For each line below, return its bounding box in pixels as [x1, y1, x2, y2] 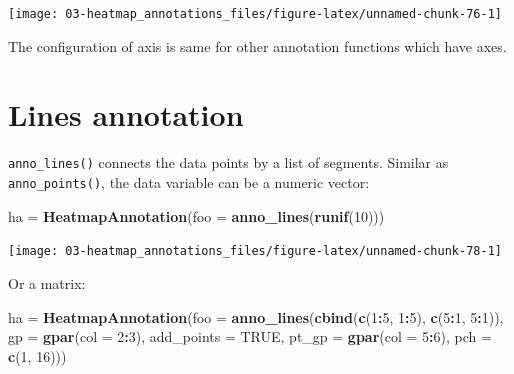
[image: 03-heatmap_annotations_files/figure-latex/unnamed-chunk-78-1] [8, 244, 502, 259]
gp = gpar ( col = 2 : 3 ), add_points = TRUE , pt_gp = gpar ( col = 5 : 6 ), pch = [8, 326, 492, 347]
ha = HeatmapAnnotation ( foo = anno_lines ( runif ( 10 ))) [8, 205, 385, 226]
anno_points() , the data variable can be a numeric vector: [8, 172, 370, 193]
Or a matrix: [8, 272, 86, 293]
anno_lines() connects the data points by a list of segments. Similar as [8, 152, 449, 173]
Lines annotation [8, 94, 244, 135]
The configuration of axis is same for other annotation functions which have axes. [8, 35, 507, 56]
